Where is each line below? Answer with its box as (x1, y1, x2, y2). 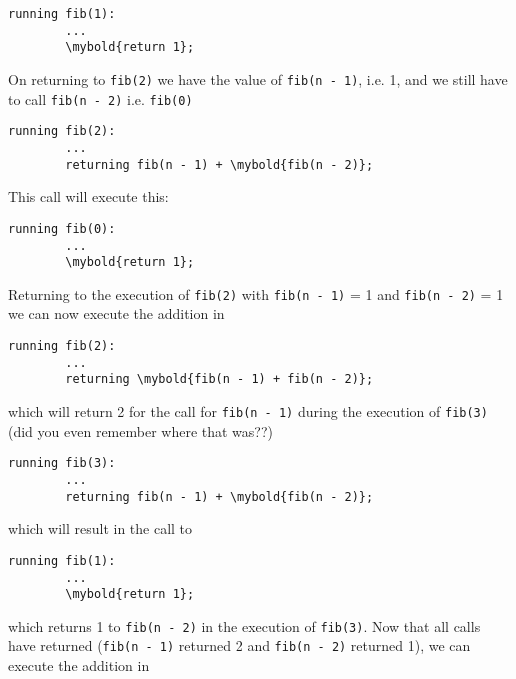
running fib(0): (8, 221, 116, 236)
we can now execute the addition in (8, 303, 225, 324)
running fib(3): (8, 456, 116, 471)
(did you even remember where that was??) (8, 420, 273, 441)
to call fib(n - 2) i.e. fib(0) (8, 88, 193, 109)
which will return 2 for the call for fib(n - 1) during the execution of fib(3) (8, 401, 488, 422)
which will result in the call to (8, 518, 193, 539)
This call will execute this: (8, 186, 169, 207)
